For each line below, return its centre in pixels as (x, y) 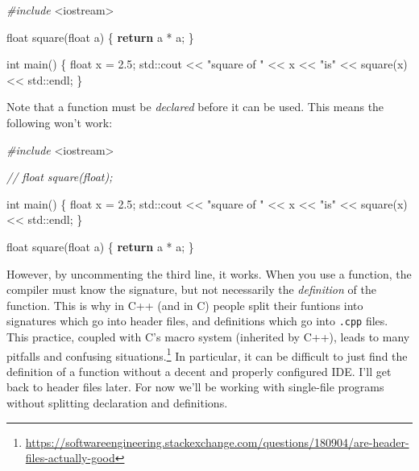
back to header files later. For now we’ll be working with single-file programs (195, 387)
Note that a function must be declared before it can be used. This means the (195, 107)
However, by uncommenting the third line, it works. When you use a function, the (209, 273)
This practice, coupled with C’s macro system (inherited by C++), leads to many (208, 336)
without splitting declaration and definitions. (117, 403)
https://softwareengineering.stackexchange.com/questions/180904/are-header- (217, 442)
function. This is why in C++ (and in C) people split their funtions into (185, 305)
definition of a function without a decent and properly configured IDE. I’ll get (199, 371)
